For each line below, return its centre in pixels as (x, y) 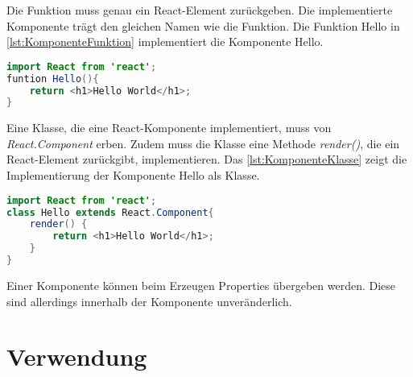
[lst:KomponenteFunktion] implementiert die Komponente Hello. (165, 41)
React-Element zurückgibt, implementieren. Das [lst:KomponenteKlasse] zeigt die (207, 159)
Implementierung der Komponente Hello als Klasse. (133, 175)
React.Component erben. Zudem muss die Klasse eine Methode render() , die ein (203, 143)
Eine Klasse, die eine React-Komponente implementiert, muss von (169, 128)
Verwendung (77, 356)
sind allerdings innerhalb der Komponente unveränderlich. (149, 301)
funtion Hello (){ (53, 79)
